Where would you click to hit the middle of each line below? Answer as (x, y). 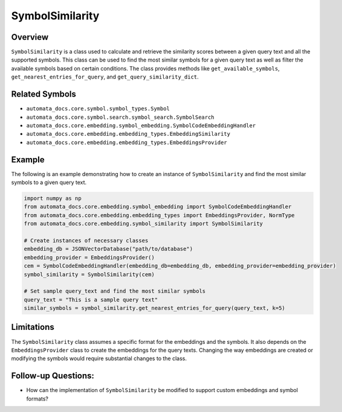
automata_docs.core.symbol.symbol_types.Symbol (98, 109)
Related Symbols (44, 94)
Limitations (33, 327)
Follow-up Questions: (53, 376)
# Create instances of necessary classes (86, 240)
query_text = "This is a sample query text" (91, 299)
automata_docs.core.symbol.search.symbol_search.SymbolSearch (120, 117)
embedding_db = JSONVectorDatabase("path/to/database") (108, 249)
